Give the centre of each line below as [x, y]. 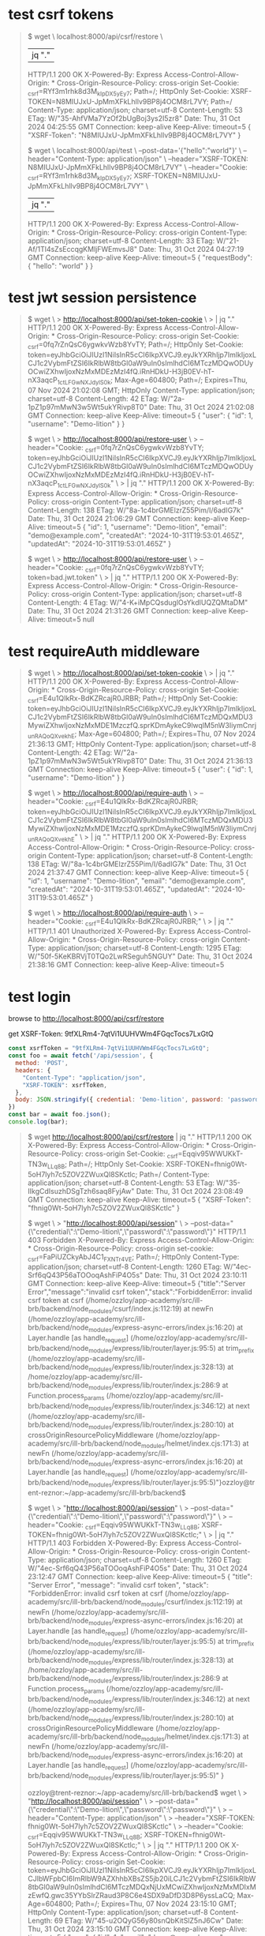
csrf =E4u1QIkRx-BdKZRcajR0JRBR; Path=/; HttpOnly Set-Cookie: [132, 699]
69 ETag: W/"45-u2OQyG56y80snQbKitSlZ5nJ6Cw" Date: [149, 1920]
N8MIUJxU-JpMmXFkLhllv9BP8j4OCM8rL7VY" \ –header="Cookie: [138, 167]
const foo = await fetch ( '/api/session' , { [81, 1056]
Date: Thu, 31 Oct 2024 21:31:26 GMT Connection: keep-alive [127, 611]
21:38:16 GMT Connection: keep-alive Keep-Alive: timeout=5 [126, 965]
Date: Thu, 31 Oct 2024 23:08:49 [190, 1191]
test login [39, 997]
